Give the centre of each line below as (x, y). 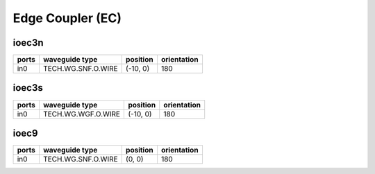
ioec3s (28, 88)
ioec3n (28, 43)
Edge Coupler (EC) (67, 18)
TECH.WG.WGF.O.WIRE (82, 114)
